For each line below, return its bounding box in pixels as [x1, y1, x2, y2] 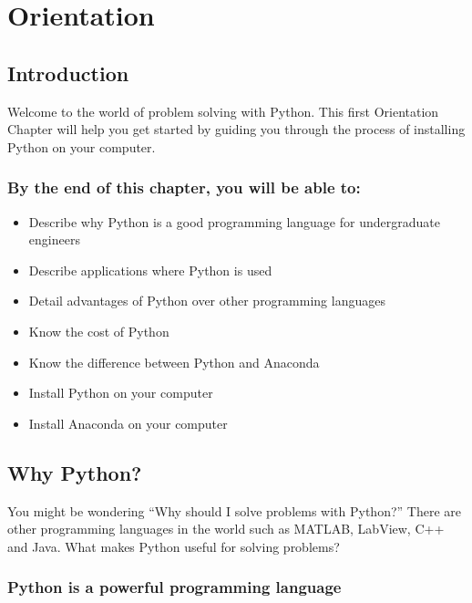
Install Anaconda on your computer [28, 413, 228, 432]
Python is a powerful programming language [7, 576, 342, 598]
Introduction [7, 58, 129, 87]
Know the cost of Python [28, 321, 169, 340]
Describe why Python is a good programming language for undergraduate [28, 212, 440, 231]
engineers [28, 230, 80, 249]
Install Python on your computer [28, 383, 213, 402]
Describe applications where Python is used [28, 260, 272, 279]
